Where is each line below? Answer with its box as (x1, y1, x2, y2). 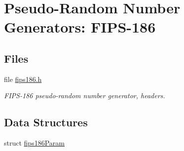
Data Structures (4, 114, 88, 130)
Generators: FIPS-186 (4, 17, 156, 37)
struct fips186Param (4, 138, 65, 148)
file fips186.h (4, 74, 42, 84)
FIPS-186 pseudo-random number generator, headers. (4, 90, 165, 101)
